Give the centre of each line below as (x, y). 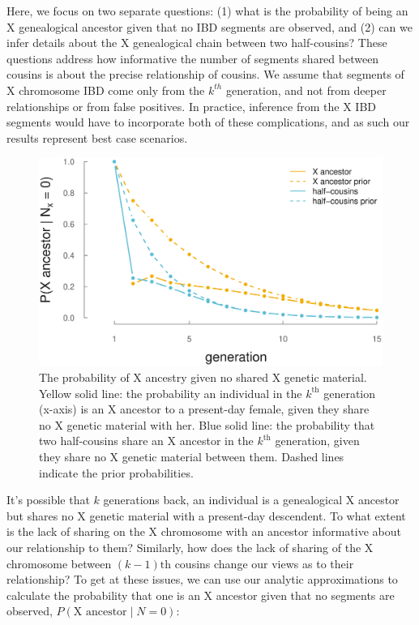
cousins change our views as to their (264, 563)
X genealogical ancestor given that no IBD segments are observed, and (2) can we (209, 26)
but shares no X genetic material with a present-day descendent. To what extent (206, 515)
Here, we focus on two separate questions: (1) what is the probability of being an (207, 11)
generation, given (317, 441)
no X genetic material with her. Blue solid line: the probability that (207, 424)
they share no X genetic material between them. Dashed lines (192, 457)
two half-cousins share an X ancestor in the (146, 441)
